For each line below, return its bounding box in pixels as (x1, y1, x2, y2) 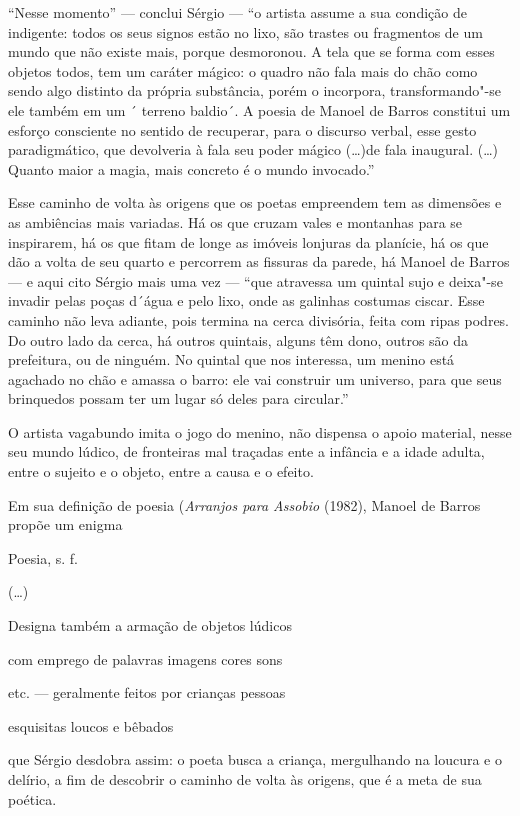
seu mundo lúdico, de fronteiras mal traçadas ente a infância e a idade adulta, (8, 441, 485, 462)
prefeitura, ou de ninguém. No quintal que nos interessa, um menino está (8, 349, 455, 370)
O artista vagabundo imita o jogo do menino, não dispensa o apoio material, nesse (8, 421, 512, 442)
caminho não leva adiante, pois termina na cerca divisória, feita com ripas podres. (8, 309, 510, 330)
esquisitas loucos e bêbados (8, 715, 174, 736)
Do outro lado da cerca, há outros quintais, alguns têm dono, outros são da (8, 329, 469, 350)
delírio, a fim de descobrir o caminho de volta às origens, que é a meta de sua (8, 769, 482, 789)
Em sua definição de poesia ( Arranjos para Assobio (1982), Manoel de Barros (8, 494, 481, 515)
